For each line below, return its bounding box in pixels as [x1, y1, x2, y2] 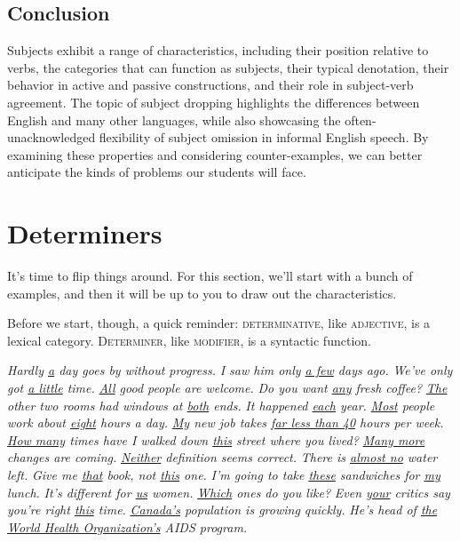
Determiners [7, 215, 163, 251]
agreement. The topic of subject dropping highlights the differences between [7, 92, 420, 111]
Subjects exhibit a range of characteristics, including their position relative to [7, 41, 429, 60]
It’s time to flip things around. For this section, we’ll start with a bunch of [7, 267, 413, 285]
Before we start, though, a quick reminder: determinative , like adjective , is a [7, 314, 431, 332]
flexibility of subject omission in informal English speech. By [99, 128, 429, 147]
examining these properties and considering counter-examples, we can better [7, 145, 423, 163]
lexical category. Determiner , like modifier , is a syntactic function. [7, 331, 371, 349]
